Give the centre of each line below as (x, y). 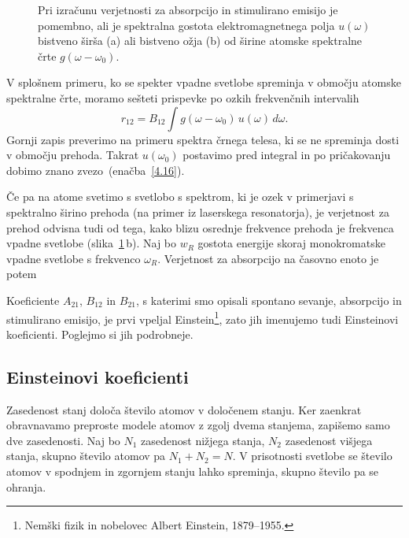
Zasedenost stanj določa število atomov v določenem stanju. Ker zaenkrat (184, 409)
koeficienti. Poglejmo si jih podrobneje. (100, 334)
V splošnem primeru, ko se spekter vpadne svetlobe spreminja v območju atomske (204, 82)
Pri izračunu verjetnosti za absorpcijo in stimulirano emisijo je (188, 9)
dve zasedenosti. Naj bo (63, 440)
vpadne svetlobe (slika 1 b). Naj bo (92, 243)
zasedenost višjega (329, 440)
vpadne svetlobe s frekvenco (74, 258)
